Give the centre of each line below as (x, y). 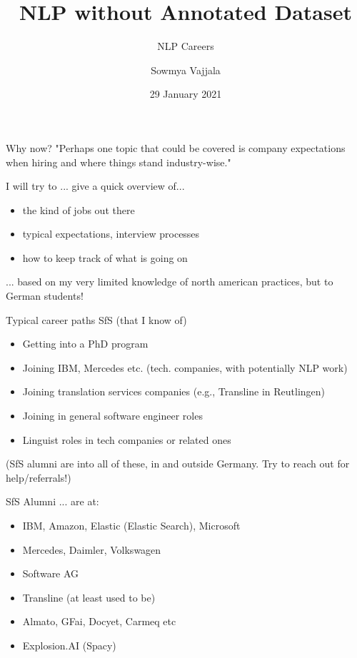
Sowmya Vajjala (186, 70)
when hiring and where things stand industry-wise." (119, 162)
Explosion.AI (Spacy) (69, 645)
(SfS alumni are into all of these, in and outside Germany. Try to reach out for (178, 464)
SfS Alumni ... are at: (52, 501)
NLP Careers (186, 46)
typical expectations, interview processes (111, 234)
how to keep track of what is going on (105, 257)
